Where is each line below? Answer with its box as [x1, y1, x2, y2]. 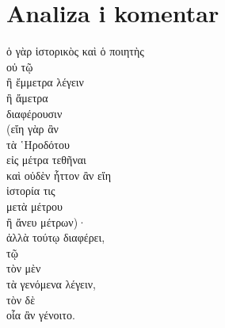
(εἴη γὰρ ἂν [6, 120, 59, 137]
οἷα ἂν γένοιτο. [6, 307, 75, 323]
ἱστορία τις [6, 182, 55, 199]
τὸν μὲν [6, 260, 41, 277]
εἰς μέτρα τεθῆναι [6, 151, 86, 168]
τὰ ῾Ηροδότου [6, 135, 70, 152]
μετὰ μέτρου [6, 198, 63, 215]
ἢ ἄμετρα [6, 89, 48, 105]
